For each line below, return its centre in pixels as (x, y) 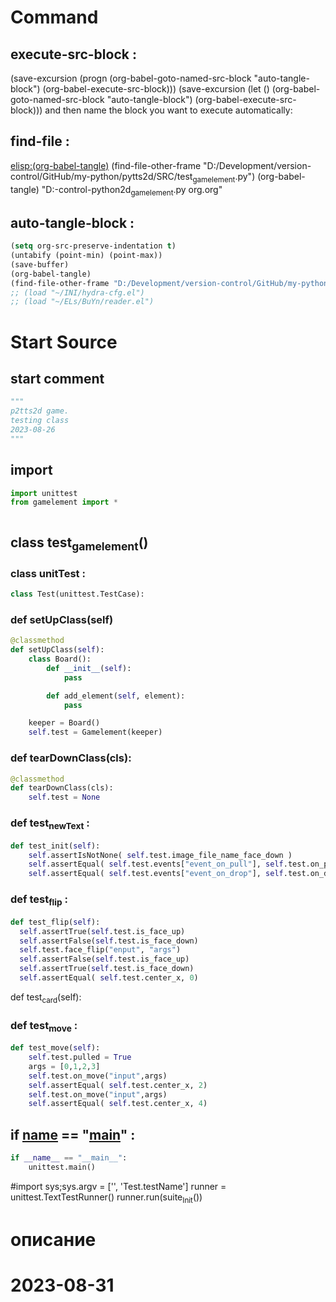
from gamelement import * (64, 502)
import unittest (44, 493)
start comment (57, 378)
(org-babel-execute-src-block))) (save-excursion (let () (156, 89)
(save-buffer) (40, 264)
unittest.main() (62, 1167)
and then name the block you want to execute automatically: (168, 110)
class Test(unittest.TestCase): (77, 594)
